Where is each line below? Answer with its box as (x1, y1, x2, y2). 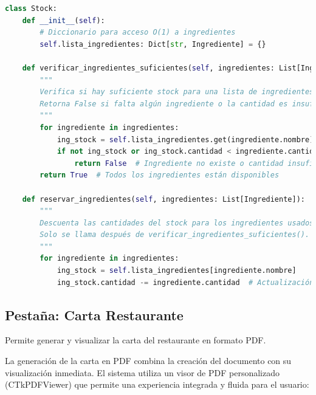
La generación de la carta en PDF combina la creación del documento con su (5, 354, 292, 367)
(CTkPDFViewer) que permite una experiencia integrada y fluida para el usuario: (5, 378, 309, 391)
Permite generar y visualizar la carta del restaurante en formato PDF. (5, 334, 266, 346)
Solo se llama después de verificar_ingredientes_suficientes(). (39, 230, 310, 239)
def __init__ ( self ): (22, 16, 105, 25)
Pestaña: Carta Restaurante (5, 305, 184, 324)
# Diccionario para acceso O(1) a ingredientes (39, 28, 236, 37)
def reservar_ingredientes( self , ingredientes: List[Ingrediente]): (22, 194, 305, 204)
